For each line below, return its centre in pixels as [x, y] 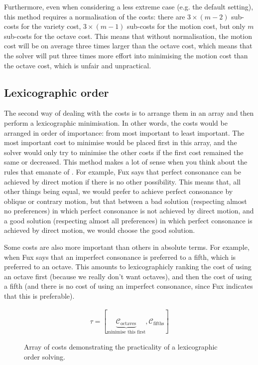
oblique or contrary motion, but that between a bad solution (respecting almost [126, 201]
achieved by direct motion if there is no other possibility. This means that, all [122, 181]
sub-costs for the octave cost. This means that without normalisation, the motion [128, 36]
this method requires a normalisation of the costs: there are [95, 16]
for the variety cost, [51, 26]
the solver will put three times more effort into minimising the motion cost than [126, 55]
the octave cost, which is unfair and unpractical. [78, 65]
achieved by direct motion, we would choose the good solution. [100, 230]
